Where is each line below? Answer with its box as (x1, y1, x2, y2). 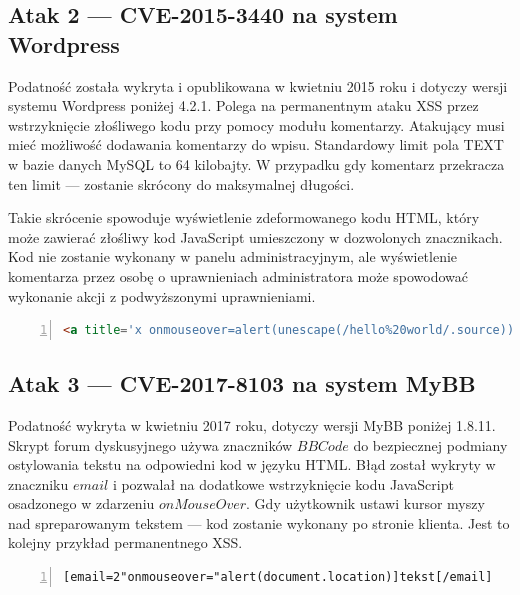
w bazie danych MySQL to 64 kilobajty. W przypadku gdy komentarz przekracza (8, 153, 505, 174)
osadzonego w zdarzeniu (8, 493, 155, 514)
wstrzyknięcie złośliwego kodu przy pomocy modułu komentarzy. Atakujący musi (8, 114, 505, 135)
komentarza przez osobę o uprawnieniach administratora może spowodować (8, 265, 469, 286)
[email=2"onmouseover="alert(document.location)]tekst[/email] (63, 570, 493, 585)
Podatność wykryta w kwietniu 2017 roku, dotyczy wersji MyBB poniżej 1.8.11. (8, 414, 496, 435)
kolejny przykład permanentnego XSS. (8, 532, 243, 553)
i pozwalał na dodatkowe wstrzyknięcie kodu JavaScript (112, 473, 454, 494)
